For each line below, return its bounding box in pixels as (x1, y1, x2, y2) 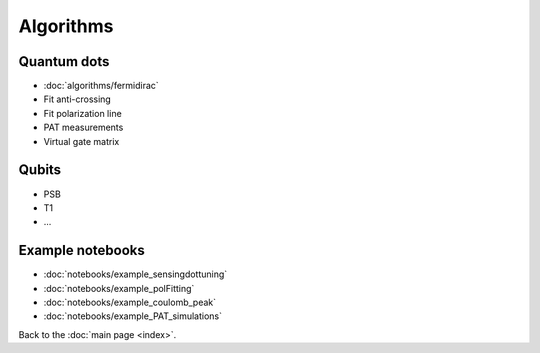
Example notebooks (18, 242, 145, 259)
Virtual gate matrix (43, 135, 120, 147)
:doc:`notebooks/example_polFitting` (43, 282, 195, 294)
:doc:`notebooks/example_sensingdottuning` (43, 268, 228, 280)
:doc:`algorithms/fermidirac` (43, 80, 159, 92)
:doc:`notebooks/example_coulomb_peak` (43, 296, 217, 308)
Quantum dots (18, 53, 110, 70)
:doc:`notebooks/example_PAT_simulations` (43, 310, 223, 322)
